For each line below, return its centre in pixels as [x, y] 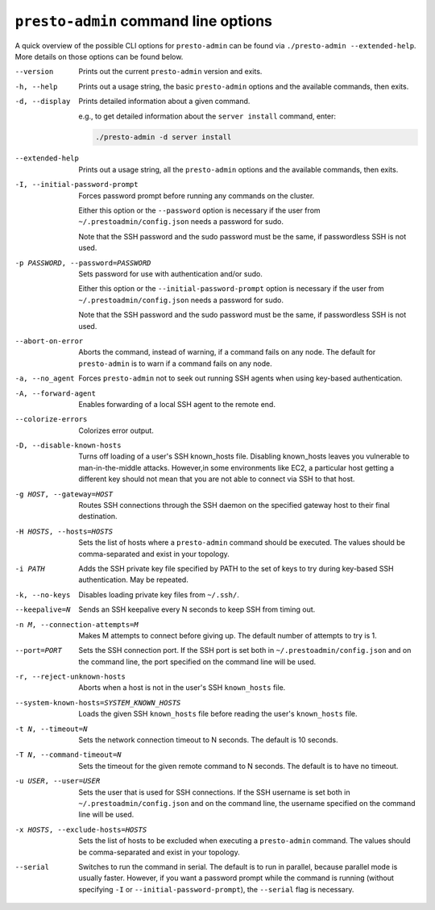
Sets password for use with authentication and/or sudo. [171, 273]
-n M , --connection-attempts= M [77, 624]
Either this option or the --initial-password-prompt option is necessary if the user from [231, 289]
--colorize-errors [51, 420]
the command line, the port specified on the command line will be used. [197, 662]
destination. [98, 517]
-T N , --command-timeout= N [68, 755]
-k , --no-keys [43, 595]
